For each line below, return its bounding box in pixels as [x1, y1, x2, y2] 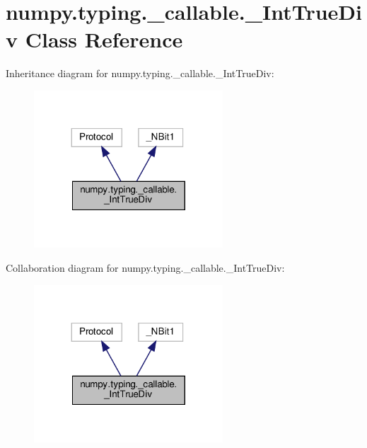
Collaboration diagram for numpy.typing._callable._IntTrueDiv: [6, 260, 285, 275]
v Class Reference [6, 25, 183, 54]
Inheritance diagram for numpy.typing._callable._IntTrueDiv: [6, 66, 274, 81]
